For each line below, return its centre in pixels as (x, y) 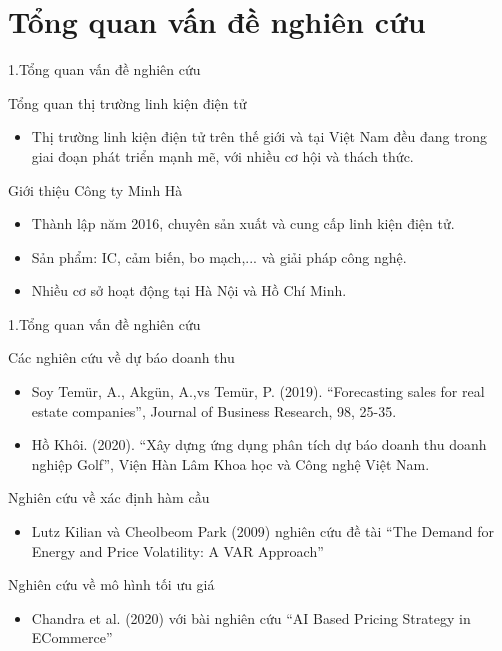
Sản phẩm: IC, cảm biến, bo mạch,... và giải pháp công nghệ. (219, 256)
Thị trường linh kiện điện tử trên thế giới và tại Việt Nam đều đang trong (259, 136)
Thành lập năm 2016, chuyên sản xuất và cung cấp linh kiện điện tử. (243, 223)
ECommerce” (72, 637)
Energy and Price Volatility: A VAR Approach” (177, 550)
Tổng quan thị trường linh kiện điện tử (127, 102)
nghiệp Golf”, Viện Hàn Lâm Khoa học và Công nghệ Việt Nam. (230, 463)
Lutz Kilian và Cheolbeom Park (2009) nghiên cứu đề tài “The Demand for (263, 531)
